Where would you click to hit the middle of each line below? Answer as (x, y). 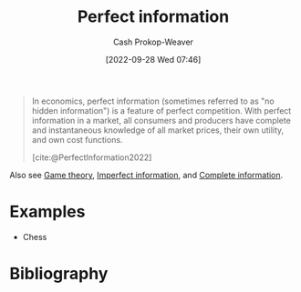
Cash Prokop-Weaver (153, 42)
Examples (47, 212)
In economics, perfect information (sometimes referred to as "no (153, 101)
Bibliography (59, 274)
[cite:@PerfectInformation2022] (92, 157)
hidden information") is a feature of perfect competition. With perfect (161, 110)
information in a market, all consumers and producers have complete (161, 120)
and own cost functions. (77, 139)
